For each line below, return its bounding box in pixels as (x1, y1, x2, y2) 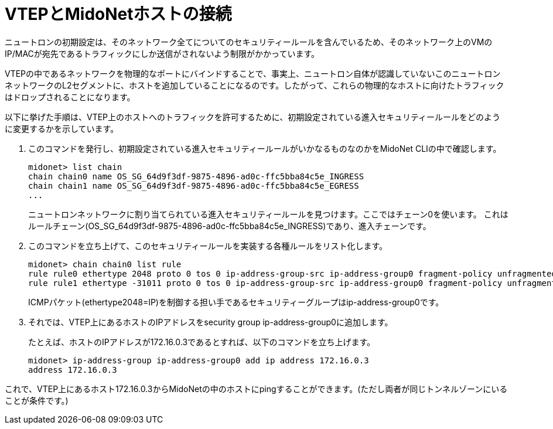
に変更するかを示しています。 (5, 123, 119, 134)
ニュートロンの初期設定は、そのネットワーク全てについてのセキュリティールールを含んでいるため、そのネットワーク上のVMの (5, 36, 493, 47)
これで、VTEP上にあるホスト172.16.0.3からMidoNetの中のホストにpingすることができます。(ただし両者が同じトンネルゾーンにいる (5, 383, 508, 394)
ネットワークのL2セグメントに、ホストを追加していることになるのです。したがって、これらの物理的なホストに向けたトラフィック (5, 80, 504, 90)
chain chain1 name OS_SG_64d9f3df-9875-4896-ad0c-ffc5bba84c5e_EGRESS (28, 181, 359, 190)
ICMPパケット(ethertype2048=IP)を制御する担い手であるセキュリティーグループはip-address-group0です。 (28, 297, 444, 307)
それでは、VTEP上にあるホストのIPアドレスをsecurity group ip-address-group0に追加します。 (28, 316, 393, 327)
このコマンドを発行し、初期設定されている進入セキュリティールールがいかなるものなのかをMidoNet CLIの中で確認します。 (28, 143, 501, 154)
